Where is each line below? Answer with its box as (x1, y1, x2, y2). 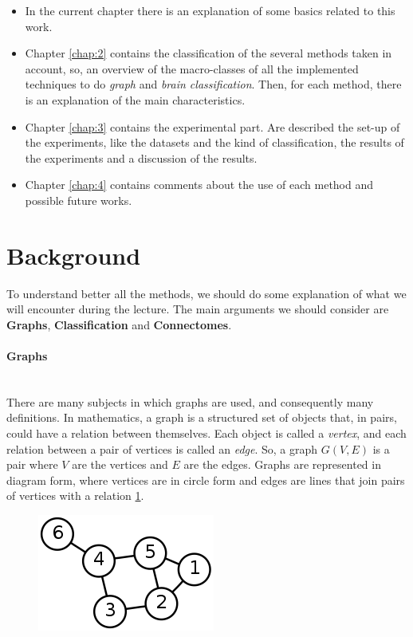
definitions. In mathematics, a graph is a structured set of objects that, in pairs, (6, 409, 397, 426)
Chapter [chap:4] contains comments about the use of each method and (25, 176, 374, 193)
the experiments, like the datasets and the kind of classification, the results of (25, 134, 404, 151)
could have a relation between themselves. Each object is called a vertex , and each (6, 425, 407, 442)
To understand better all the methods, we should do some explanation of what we (6, 285, 407, 301)
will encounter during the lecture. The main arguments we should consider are (6, 301, 389, 317)
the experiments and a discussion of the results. (25, 149, 258, 166)
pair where (6, 456, 58, 473)
